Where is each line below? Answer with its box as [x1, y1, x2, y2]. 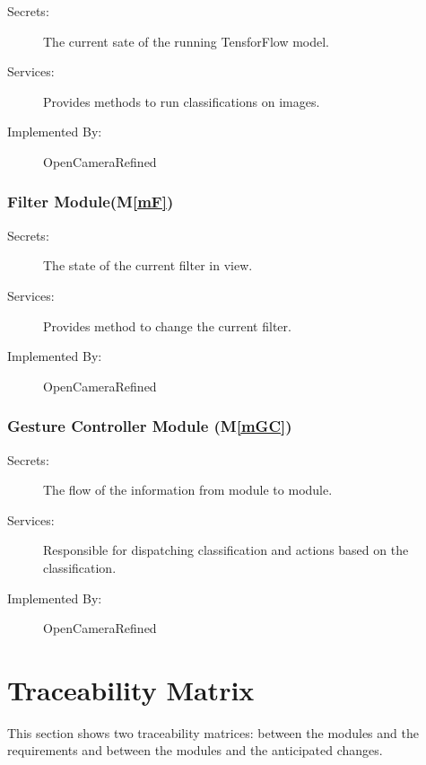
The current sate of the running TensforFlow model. [43, 31, 330, 50]
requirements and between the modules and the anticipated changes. [7, 741, 383, 760]
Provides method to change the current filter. [43, 316, 291, 335]
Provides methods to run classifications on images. [43, 92, 320, 110]
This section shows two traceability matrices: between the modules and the [7, 723, 419, 742]
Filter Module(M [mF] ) [7, 190, 174, 213]
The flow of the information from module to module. [43, 480, 333, 499]
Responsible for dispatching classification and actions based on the [43, 541, 409, 559]
